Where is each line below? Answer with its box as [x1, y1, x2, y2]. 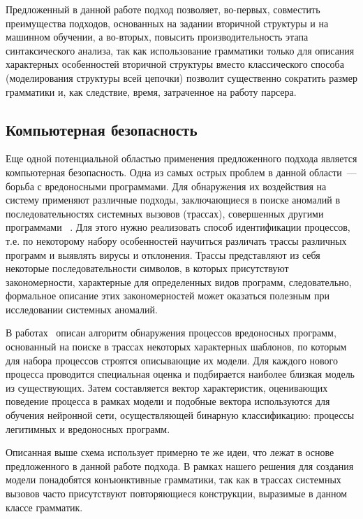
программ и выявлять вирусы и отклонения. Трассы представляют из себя [6, 247, 320, 262]
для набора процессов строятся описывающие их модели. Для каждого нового [6, 353, 338, 367]
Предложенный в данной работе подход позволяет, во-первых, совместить [6, 2, 320, 16]
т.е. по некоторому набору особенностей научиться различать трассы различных [6, 233, 347, 248]
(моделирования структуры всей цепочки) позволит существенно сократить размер [6, 70, 357, 85]
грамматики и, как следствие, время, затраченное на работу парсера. [6, 84, 297, 99]
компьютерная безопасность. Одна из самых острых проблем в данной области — [6, 164, 357, 179]
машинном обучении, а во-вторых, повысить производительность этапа [6, 29, 309, 44]
